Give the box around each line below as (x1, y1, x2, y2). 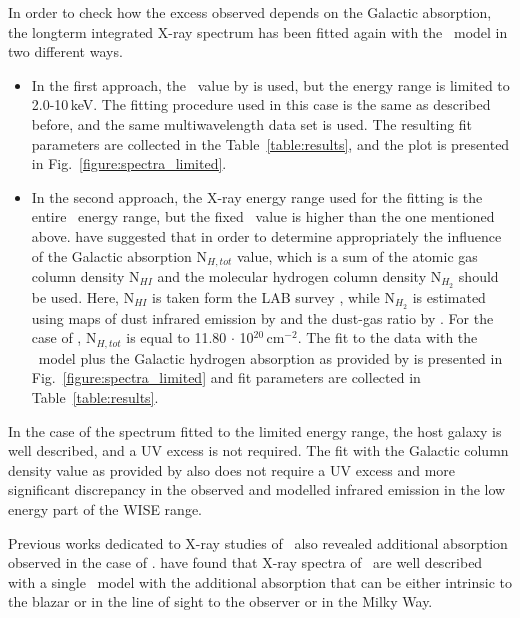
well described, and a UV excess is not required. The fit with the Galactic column (8, 440, 509, 461)
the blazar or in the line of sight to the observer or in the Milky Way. (8, 591, 433, 612)
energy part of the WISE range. (8, 498, 202, 519)
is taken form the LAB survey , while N (152, 286, 395, 307)
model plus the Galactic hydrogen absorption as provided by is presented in (38, 347, 503, 368)
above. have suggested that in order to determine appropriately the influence (31, 225, 502, 246)
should (458, 265, 499, 286)
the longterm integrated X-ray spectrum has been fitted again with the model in (8, 21, 508, 42)
